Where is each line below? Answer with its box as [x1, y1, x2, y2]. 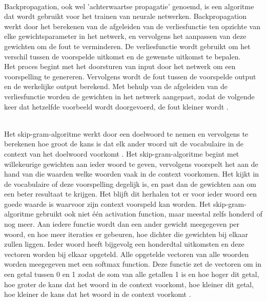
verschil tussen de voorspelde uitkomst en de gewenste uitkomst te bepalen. [4, 51, 241, 61]
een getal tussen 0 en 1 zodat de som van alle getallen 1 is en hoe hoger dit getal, [4, 269, 259, 279]
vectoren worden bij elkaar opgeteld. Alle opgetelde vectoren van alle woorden [4, 248, 249, 259]
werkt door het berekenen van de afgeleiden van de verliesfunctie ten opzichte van [4, 20, 260, 31]
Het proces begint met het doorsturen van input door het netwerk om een [4, 61, 236, 72]
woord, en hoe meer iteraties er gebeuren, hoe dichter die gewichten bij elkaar [4, 228, 248, 239]
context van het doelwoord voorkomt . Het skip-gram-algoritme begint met [4, 148, 239, 159]
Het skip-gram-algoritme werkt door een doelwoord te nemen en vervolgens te [4, 128, 249, 139]
